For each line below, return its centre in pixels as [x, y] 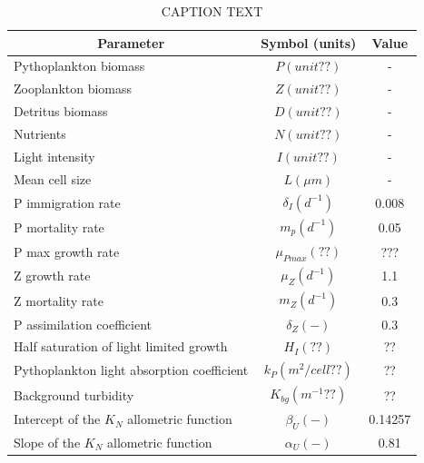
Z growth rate [52, 276]
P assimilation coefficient [83, 324]
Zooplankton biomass [73, 89]
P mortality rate [59, 227]
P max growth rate [67, 251]
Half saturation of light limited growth [121, 346]
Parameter [131, 42]
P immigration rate [67, 202]
